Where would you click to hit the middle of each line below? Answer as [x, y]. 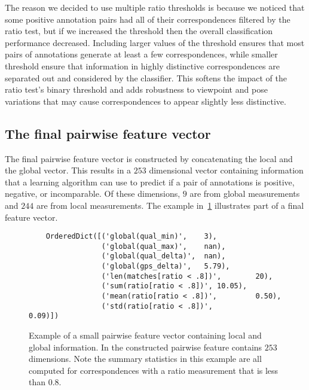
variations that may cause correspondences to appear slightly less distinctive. [146, 101]
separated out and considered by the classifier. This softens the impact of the [146, 77]
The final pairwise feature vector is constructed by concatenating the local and [149, 158]
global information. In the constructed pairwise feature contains [146, 347]
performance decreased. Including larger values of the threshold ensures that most [155, 42]
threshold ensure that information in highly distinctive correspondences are [142, 65]
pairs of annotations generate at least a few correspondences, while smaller [141, 54]
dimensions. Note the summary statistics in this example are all [145, 359]
